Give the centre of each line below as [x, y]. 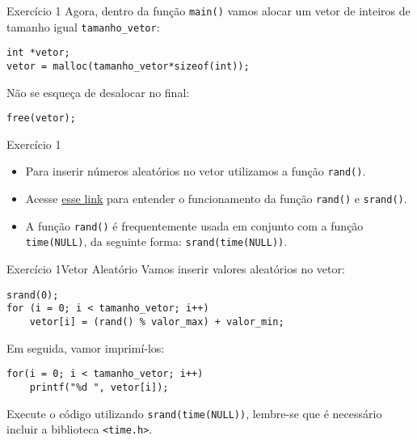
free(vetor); [41, 118]
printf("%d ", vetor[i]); [99, 387]
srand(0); [33, 295]
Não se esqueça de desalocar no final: [98, 92]
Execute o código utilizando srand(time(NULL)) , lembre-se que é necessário [194, 413]
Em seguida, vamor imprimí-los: [86, 347]
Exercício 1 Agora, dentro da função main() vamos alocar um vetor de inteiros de [208, 11]
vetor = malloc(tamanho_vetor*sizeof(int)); [128, 66]
